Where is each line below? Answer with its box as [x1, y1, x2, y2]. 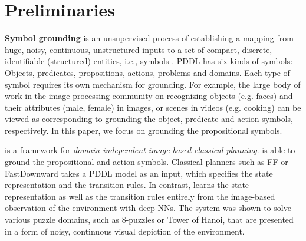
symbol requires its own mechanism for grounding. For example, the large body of [5, 78, 301, 90]
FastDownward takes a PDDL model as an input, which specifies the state [5, 167, 273, 179]
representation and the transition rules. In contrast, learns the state [5, 179, 249, 191]
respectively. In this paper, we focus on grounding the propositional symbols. [5, 124, 282, 136]
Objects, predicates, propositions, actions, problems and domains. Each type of [5, 66, 290, 78]
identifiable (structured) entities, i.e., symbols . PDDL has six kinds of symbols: [5, 55, 293, 67]
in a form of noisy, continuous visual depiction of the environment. [5, 225, 245, 237]
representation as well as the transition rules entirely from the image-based [5, 190, 275, 202]
